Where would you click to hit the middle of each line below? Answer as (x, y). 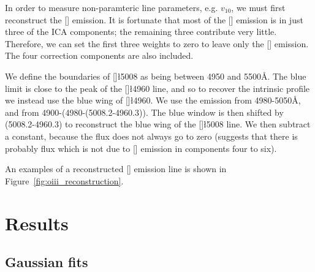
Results (37, 223)
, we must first (258, 7)
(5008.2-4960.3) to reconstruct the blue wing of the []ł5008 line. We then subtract (158, 124)
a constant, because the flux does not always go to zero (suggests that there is (151, 136)
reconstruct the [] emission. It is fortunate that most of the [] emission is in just (154, 19)
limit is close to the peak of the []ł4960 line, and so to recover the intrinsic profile (157, 88)
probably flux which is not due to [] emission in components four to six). (141, 148)
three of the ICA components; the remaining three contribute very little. (141, 32)
